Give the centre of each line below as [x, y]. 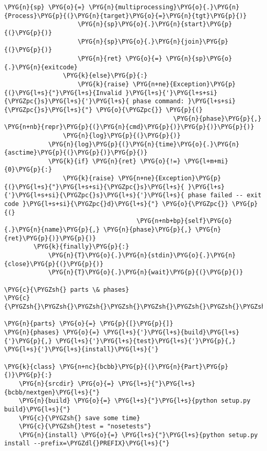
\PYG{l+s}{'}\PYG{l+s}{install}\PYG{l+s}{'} [81, 350]
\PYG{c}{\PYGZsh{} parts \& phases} [67, 289]
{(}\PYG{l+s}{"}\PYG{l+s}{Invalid [63, 93]
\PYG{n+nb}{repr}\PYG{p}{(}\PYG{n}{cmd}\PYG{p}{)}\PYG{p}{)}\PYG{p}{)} [129, 127]
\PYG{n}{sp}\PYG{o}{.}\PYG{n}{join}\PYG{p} [153, 41]
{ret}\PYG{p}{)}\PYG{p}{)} [50, 238]
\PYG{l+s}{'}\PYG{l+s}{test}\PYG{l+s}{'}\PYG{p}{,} [146, 341]
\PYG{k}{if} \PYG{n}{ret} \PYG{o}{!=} [114, 161]
